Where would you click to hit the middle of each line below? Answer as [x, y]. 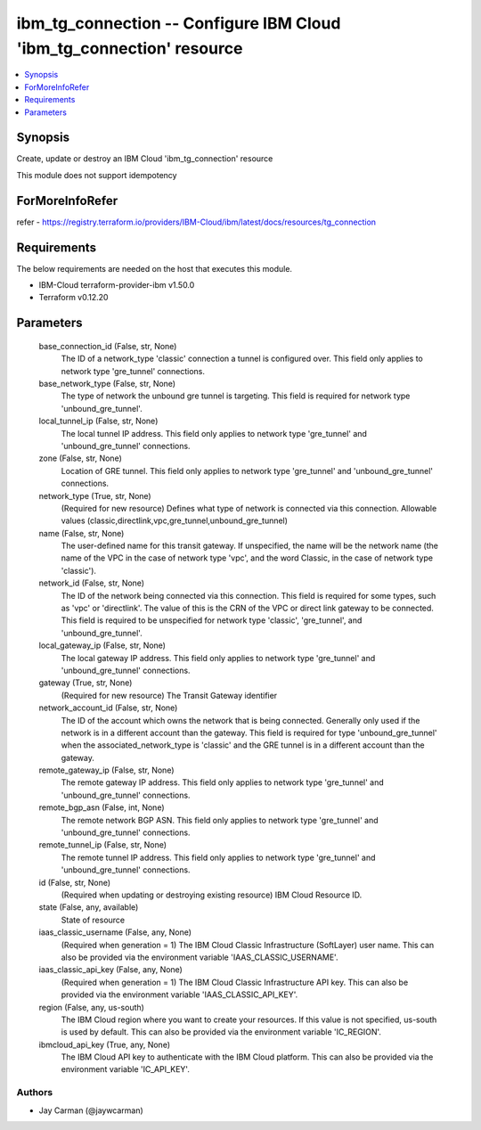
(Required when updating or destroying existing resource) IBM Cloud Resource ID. [212, 895]
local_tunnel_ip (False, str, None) [98, 421]
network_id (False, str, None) [92, 583]
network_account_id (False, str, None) [108, 708]
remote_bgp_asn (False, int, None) [102, 807]
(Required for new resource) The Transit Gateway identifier [169, 695]
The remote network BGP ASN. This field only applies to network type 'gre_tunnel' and [220, 820]
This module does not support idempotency [97, 175]
